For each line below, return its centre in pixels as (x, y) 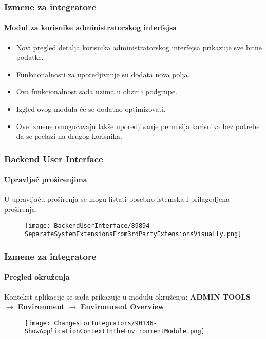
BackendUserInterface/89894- (104, 226)
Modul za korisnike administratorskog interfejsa (91, 27)
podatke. (30, 57)
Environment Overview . (123, 306)
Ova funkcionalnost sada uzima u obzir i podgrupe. (97, 91)
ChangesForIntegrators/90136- (106, 323)
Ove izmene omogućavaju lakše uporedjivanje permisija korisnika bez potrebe (138, 126)
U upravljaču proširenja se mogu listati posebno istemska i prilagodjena (117, 199)
